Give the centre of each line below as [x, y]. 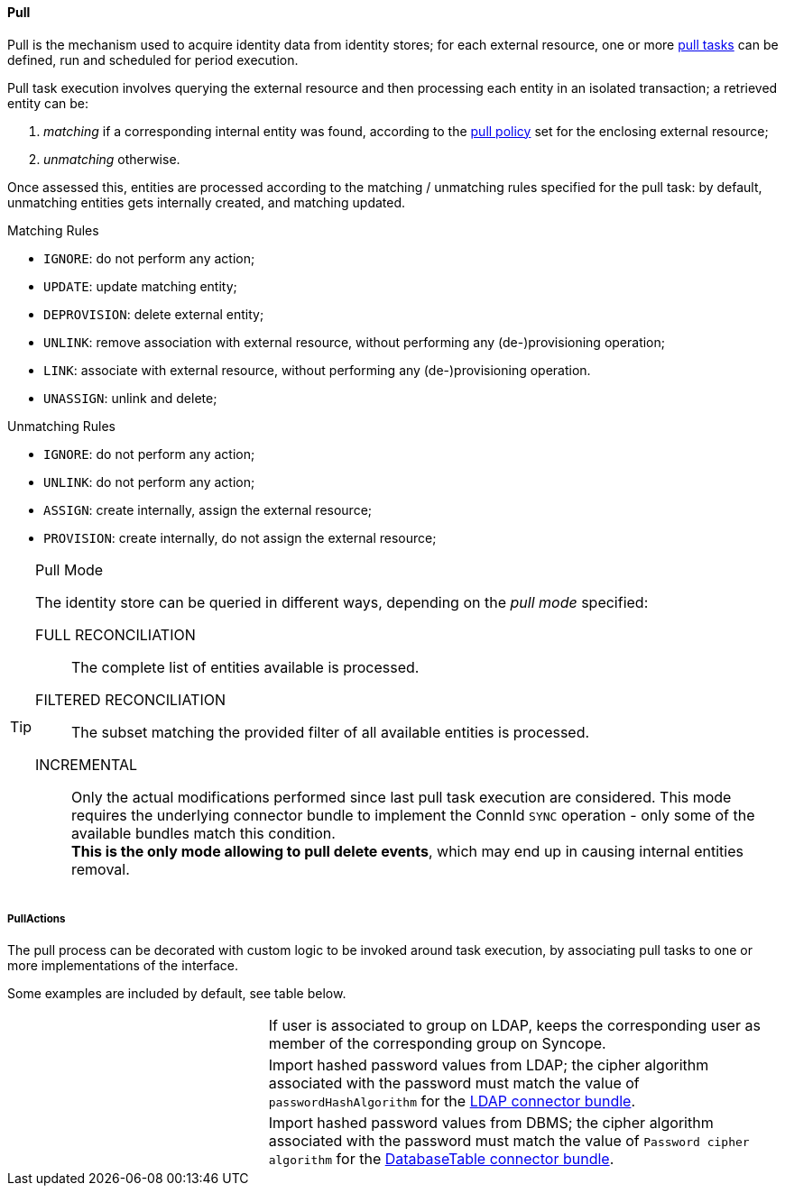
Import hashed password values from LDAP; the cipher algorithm [489, 1065]
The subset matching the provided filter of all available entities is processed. [331, 732]
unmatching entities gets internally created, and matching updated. [207, 202]
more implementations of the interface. [123, 966]
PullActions [37, 919]
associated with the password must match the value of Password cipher [509, 1141]
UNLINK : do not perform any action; [149, 482]
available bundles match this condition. [203, 833]
